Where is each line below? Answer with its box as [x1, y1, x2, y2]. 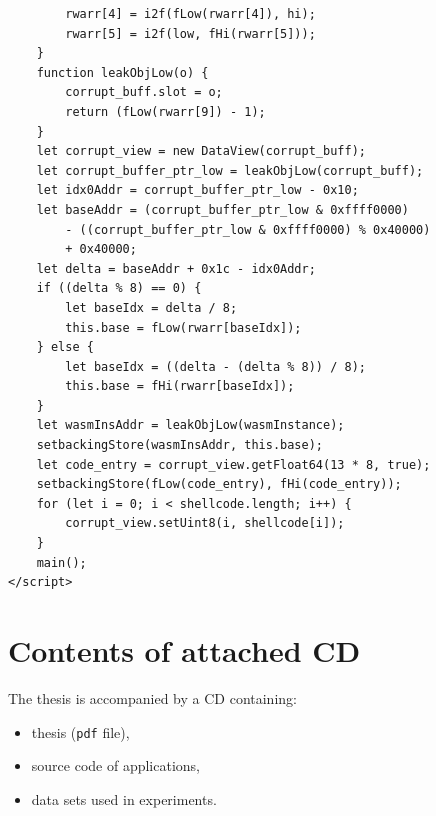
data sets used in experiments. [31, 788, 217, 809]
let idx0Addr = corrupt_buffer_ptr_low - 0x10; [36, 183, 359, 198]
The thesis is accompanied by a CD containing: [8, 687, 297, 708]
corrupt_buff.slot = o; [65, 85, 223, 100]
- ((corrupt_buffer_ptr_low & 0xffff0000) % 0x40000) [65, 222, 431, 237]
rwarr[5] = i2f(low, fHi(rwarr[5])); [65, 26, 316, 41]
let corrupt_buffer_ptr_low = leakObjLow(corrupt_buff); [36, 163, 424, 178]
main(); [36, 555, 87, 570]
